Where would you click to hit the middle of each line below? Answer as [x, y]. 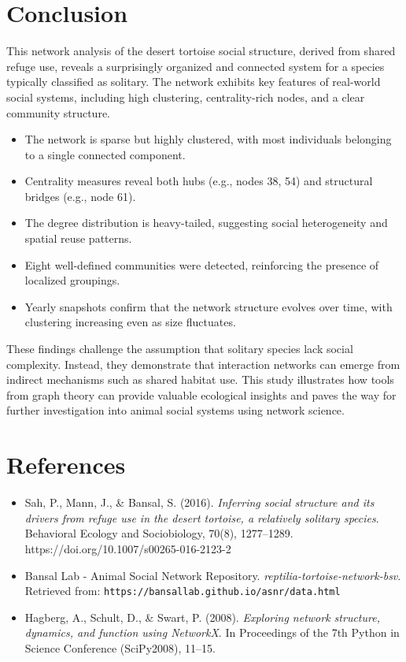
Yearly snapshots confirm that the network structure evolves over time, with [209, 306]
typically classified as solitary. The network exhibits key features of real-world [194, 82]
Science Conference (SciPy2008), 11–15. [120, 647]
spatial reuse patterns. [78, 238]
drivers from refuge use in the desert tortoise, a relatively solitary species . [202, 517]
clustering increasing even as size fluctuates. [130, 322]
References [66, 465]
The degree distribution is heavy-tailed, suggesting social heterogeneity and [206, 223]
